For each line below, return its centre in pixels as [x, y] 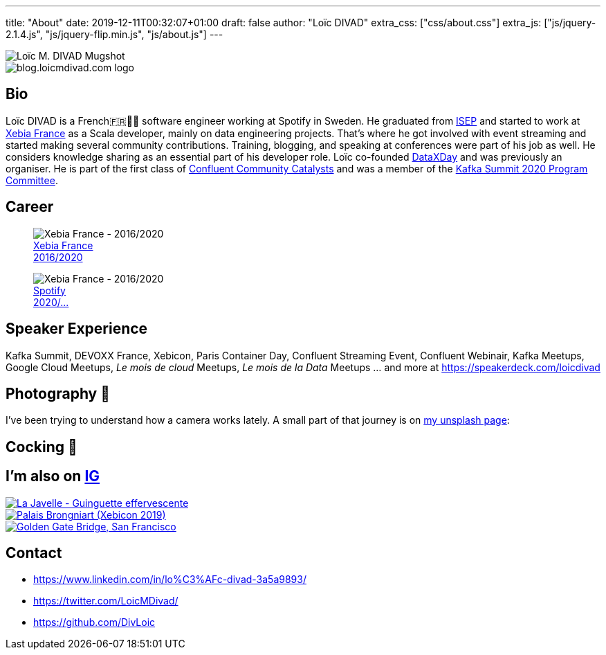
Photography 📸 [58, 393]
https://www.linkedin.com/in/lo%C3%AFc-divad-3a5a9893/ [170, 580]
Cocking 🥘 [42, 447]
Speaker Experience [77, 329]
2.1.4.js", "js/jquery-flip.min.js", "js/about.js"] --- [114, 34]
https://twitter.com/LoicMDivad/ [106, 601]
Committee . [32, 180]
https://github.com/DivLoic [94, 622]
